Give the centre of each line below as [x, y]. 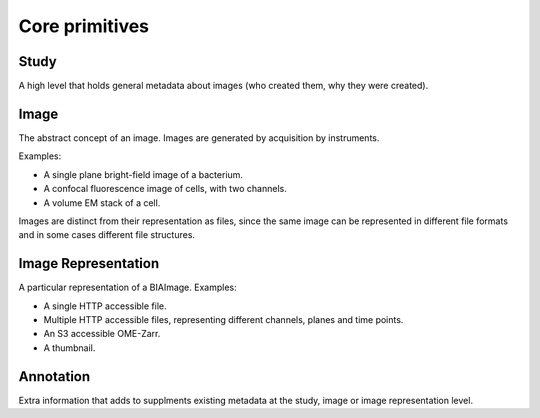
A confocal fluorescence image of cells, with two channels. [165, 189]
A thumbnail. [69, 347]
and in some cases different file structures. [106, 235]
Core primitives [84, 26]
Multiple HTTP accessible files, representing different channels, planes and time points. [223, 319]
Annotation [54, 376]
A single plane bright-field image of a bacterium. [143, 174]
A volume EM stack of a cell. [102, 202]
